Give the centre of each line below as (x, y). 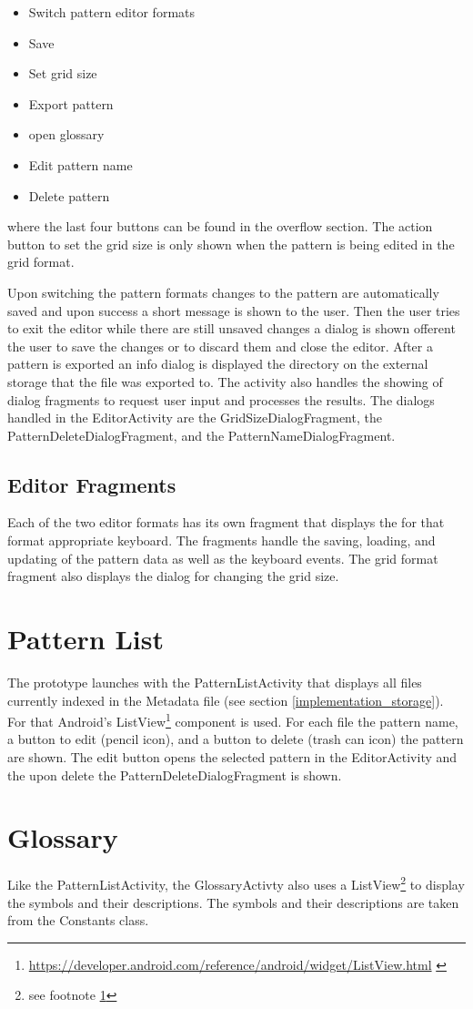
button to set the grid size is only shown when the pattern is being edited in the (231, 244)
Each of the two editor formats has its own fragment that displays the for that (226, 522)
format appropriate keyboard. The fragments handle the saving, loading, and (221, 540)
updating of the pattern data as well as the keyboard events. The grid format (223, 558)
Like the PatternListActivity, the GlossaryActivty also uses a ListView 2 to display (236, 883)
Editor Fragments (92, 484)
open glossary (66, 134)
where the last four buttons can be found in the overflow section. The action (220, 226)
